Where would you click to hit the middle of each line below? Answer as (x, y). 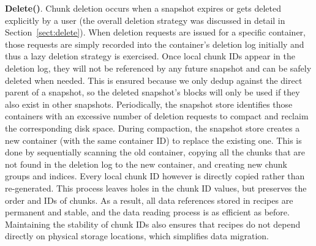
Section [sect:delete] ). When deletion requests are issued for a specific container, (155, 32)
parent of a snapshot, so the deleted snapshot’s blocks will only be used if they (152, 92)
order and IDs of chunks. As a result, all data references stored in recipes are (149, 200)
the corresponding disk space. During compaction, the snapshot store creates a (152, 128)
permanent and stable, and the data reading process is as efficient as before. (147, 212)
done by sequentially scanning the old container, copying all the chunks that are (155, 152)
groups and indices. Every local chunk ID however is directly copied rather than (155, 176)
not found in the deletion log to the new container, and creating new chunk (146, 164)
